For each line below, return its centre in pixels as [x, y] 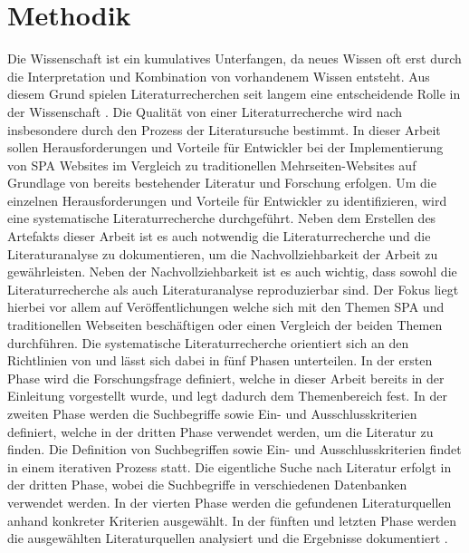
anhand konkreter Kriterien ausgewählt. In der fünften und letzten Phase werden [232, 520]
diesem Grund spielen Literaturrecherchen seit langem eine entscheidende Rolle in [234, 94]
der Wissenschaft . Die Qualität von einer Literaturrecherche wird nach [205, 111]
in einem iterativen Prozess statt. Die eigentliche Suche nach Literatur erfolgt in [230, 466]
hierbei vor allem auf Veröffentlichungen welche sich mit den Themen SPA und [226, 307]
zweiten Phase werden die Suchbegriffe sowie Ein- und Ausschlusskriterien [212, 413]
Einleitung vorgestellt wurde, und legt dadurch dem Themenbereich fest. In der [227, 396]
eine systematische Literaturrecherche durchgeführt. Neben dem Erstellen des [222, 218]
